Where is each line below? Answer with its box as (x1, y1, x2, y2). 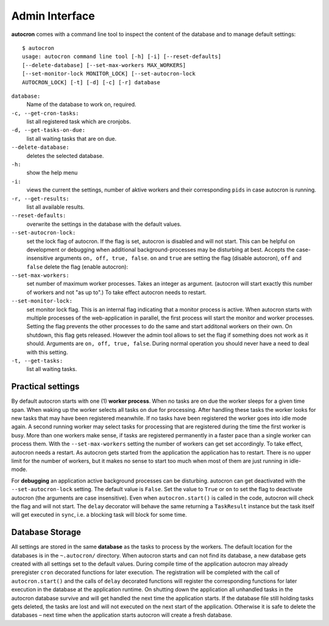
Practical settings (11, 381, 80, 392)
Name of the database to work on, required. (26, 101, 136, 108)
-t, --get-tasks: (11, 358, 63, 364)
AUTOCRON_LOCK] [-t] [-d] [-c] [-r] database (22, 79, 161, 85)
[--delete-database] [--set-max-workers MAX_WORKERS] (22, 62, 186, 68)
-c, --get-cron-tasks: (11, 110, 79, 117)
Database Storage (11, 527, 82, 538)
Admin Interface (11, 9, 96, 23)
